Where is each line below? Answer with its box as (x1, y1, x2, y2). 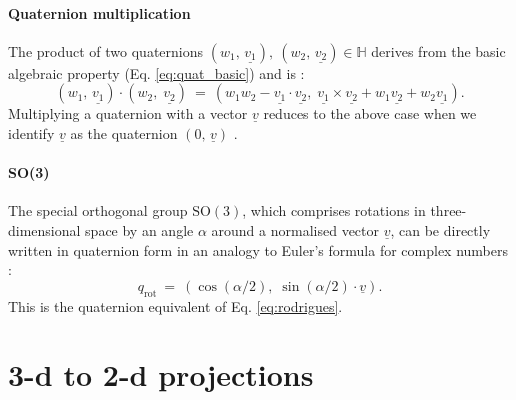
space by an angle (85, 219, 194, 240)
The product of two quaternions (8, 40, 204, 61)
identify (8, 122, 55, 143)
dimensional (8, 219, 81, 240)
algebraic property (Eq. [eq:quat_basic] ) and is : (8, 62, 305, 83)
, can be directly (390, 219, 491, 240)
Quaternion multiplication (8, 2, 191, 23)
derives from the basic (371, 40, 506, 61)
